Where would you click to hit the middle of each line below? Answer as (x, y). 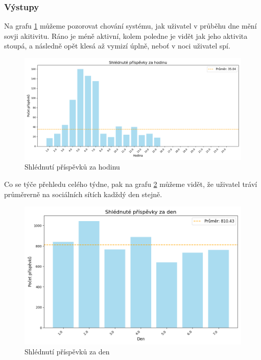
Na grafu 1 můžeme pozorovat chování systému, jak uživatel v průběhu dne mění (130, 26)
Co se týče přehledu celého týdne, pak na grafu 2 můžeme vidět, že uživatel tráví (131, 184)
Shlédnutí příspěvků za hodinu (72, 167)
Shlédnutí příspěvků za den (67, 352)
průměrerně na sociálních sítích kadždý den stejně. (83, 194)
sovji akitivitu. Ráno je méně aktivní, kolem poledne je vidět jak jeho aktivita (126, 35)
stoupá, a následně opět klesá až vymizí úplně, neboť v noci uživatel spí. (117, 46)
